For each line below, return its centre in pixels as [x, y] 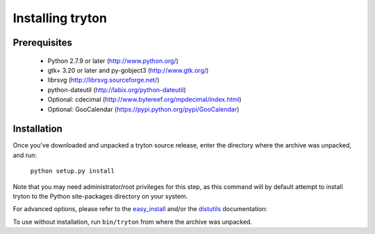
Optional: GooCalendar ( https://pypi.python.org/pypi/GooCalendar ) [143, 109]
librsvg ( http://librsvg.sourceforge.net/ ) [103, 80]
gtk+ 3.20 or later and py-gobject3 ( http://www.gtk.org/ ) [128, 70]
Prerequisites [42, 43]
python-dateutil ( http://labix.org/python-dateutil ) [117, 89]
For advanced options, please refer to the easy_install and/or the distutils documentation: [140, 209]
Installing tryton [60, 18]
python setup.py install [72, 171]
